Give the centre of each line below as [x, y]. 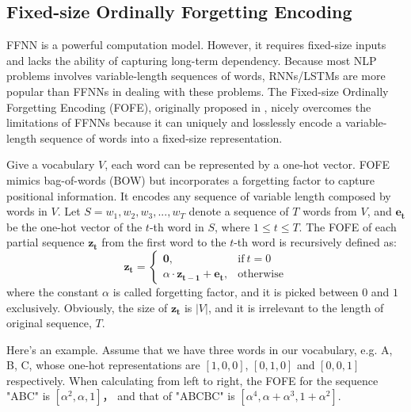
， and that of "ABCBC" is [169, 396]
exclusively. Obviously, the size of [87, 307]
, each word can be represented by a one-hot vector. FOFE [247, 164]
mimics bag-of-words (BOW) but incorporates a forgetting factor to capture [190, 179]
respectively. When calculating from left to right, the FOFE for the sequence [192, 380]
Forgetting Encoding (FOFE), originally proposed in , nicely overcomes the [189, 107]
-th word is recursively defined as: [315, 242]
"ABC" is [29, 396]
